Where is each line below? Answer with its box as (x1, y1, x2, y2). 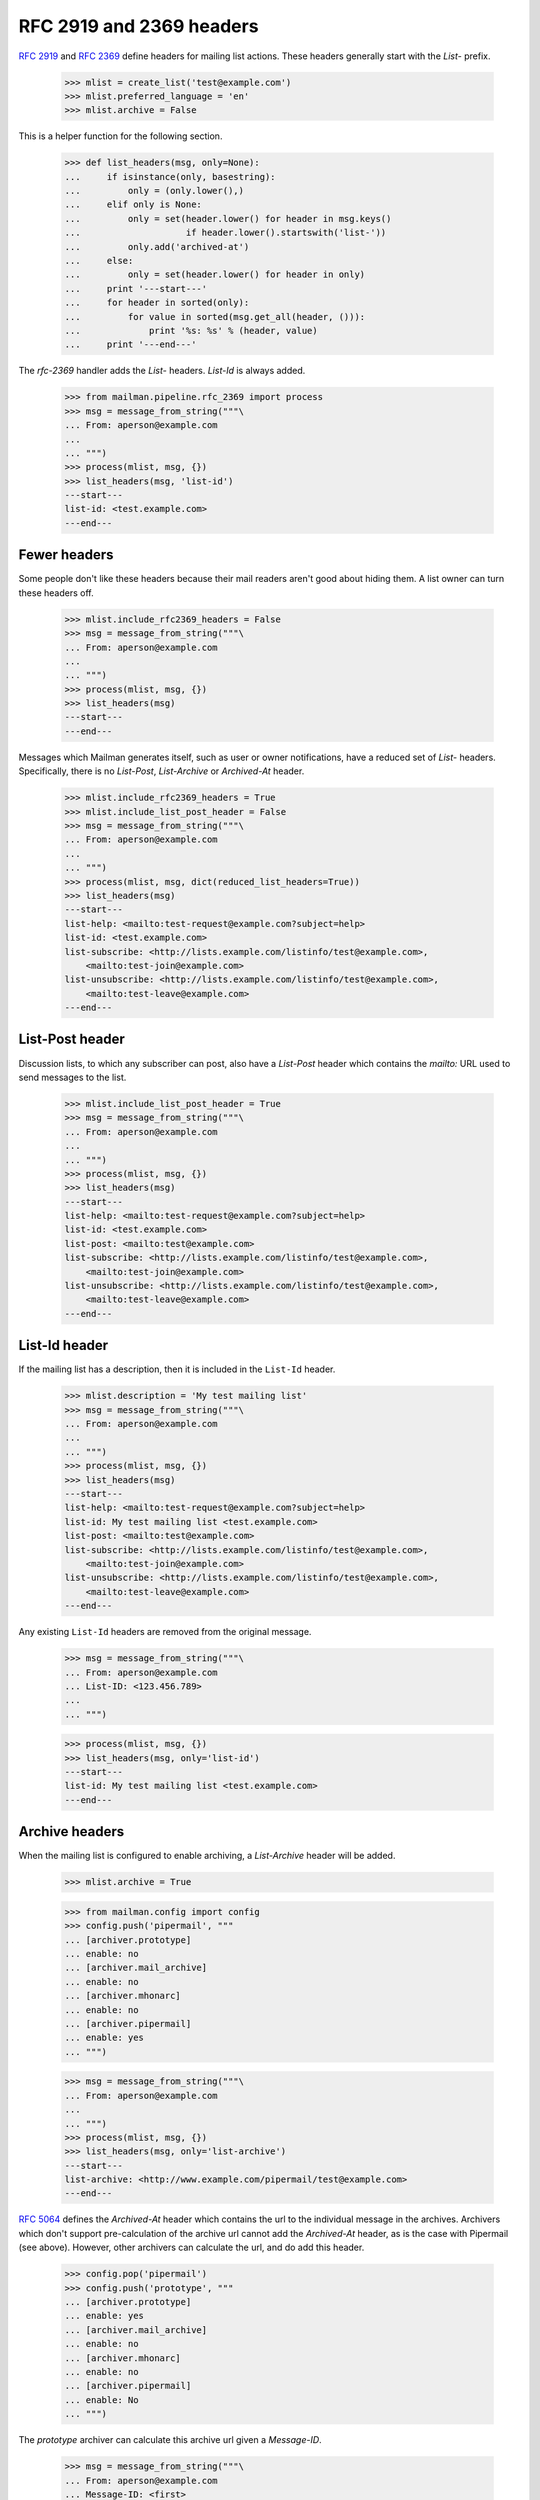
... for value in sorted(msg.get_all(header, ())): (64, 311, 366, 322)
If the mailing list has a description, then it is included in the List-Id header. (18, 1363, 336, 1375)
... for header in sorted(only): (64, 297, 250, 309)
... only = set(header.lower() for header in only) (64, 269, 366, 280)
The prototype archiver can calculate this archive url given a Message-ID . (18, 2434, 322, 2446)
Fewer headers (18, 546, 114, 564)
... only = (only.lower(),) (64, 185, 245, 197)
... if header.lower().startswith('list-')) (64, 227, 387, 239)
